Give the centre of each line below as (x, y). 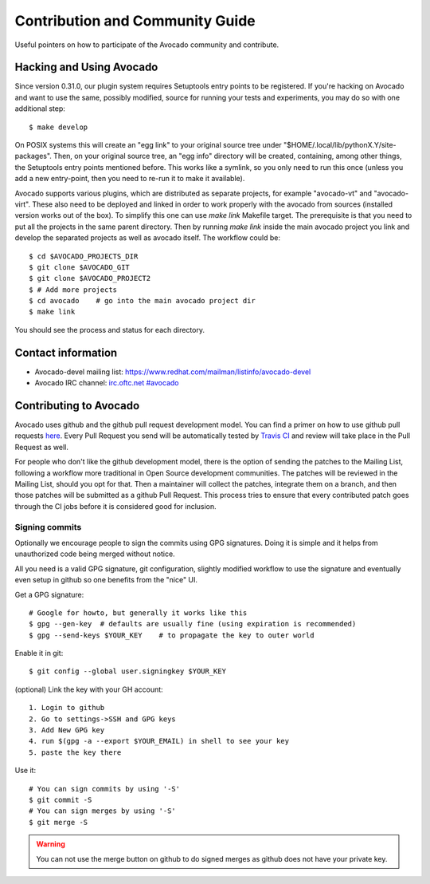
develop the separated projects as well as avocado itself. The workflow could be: (147, 238)
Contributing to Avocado (77, 406)
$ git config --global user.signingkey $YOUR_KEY (128, 671)
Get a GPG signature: (49, 594)
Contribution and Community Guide (135, 21)
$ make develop (59, 127)
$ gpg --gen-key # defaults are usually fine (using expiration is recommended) (193, 624)
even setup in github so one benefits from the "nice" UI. (106, 580)
